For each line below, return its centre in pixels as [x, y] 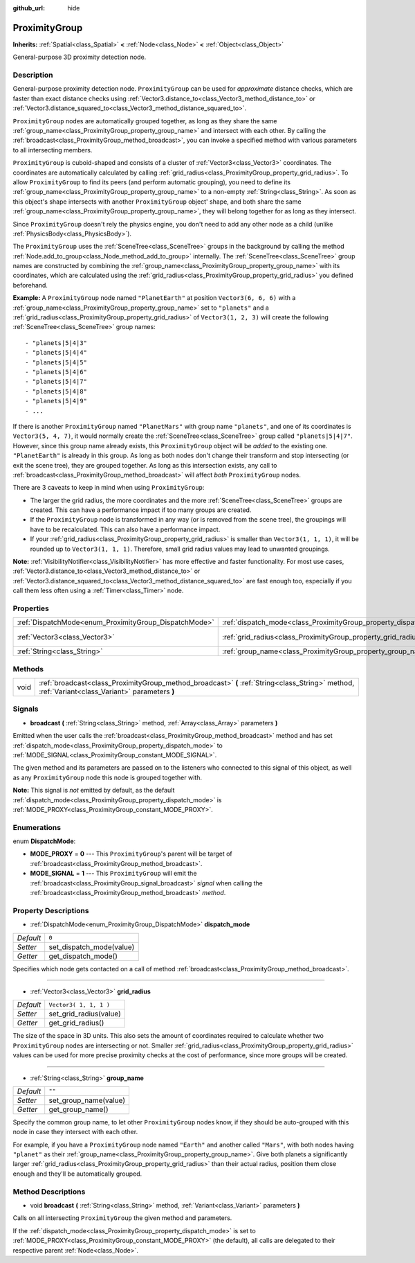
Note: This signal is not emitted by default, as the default [94, 791]
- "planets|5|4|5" [56, 362]
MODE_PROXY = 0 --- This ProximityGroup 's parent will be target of [131, 854]
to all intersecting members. [53, 150]
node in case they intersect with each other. [75, 1132]
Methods [28, 669]
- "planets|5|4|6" [56, 372]
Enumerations [37, 827]
